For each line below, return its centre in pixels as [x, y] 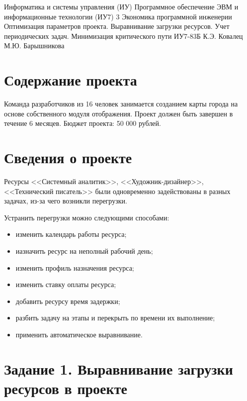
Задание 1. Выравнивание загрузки [119, 368]
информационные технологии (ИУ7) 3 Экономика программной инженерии [118, 16]
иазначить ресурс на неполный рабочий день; [84, 251]
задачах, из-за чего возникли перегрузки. [66, 201]
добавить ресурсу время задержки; [68, 301]
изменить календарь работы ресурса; [71, 234]
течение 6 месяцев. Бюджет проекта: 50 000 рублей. [82, 123]
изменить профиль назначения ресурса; [75, 267]
